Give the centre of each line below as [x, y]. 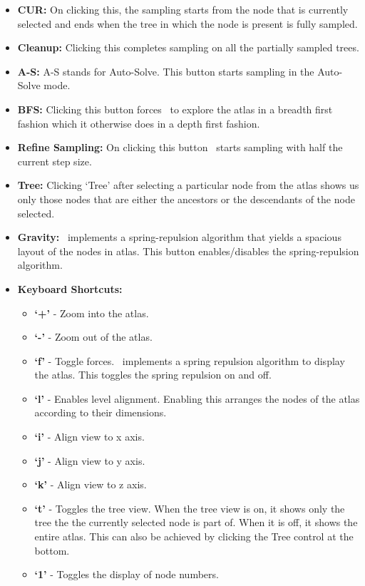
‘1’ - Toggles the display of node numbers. [127, 574]
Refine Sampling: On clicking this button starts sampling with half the [180, 147]
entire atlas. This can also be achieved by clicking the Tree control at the [194, 536]
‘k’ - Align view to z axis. [91, 484]
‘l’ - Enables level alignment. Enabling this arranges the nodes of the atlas [197, 398]
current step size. [55, 161]
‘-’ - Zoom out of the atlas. [93, 337]
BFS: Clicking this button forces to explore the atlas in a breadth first [175, 109]
